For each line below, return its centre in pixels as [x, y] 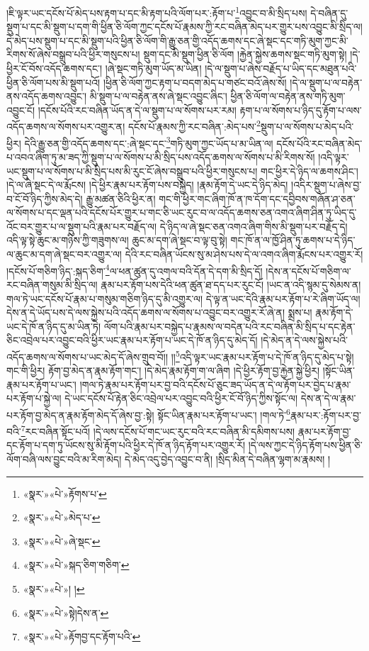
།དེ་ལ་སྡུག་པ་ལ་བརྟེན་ [326, 82]
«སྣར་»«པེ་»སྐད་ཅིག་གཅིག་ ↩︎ [76, 565]
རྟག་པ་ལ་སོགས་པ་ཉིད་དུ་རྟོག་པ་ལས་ [301, 110]
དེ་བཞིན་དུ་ [329, 12]
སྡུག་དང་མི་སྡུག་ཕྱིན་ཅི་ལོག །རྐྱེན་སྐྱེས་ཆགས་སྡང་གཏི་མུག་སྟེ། [245, 54]
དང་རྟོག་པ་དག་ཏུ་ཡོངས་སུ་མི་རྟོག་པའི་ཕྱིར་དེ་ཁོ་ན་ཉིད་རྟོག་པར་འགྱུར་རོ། [126, 445]
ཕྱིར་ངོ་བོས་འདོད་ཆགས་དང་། [55, 68]
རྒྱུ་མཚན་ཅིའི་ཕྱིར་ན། [121, 198]
